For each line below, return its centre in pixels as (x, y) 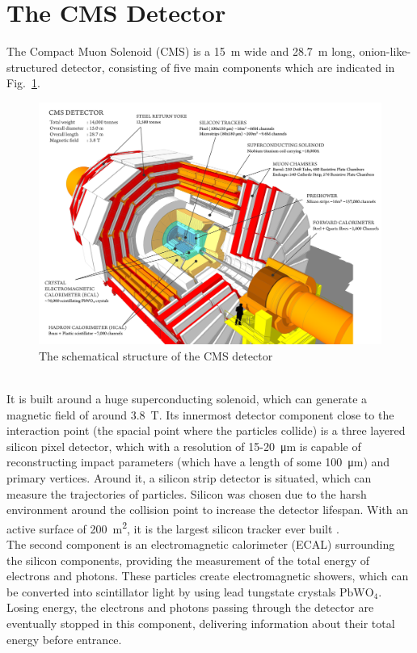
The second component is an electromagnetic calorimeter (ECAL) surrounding (201, 544)
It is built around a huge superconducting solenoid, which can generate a (187, 399)
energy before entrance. (64, 639)
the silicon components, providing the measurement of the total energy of (188, 560)
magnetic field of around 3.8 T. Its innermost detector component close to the (200, 414)
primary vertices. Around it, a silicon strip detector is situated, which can (189, 478)
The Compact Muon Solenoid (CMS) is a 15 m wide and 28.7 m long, (181, 51)
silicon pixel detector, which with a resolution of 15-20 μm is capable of (184, 446)
